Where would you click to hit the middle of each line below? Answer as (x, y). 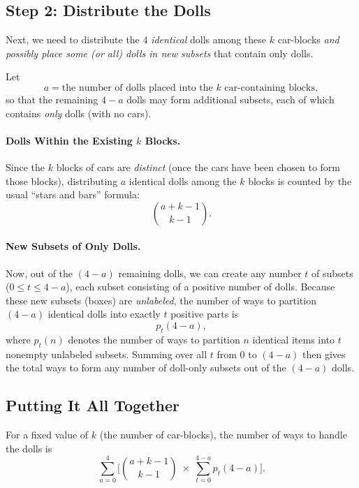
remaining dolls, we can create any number (210, 273)
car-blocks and (308, 39)
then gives (324, 354)
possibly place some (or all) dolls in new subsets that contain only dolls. (160, 53)
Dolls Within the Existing (69, 140)
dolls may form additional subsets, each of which (230, 99)
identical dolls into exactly (104, 314)
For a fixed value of (47, 434)
